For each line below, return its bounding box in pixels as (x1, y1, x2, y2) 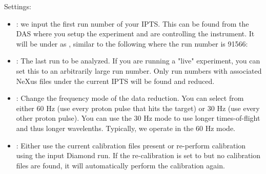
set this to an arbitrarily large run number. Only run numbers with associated (16, 65, 262, 76)
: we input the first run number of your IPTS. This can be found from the (16, 18, 249, 29)
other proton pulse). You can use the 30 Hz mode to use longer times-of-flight (16, 113, 260, 123)
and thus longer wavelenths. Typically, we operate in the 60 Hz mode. (16, 122, 236, 133)
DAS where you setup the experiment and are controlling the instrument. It (16, 28, 255, 39)
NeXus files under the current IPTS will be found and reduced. (16, 75, 215, 86)
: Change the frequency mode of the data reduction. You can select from (16, 93, 244, 103)
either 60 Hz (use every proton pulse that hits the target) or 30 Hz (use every (16, 102, 260, 113)
